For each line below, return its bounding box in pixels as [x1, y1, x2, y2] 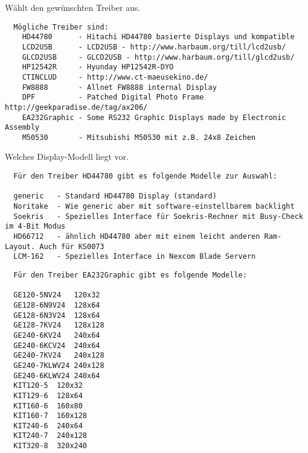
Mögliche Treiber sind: [13, 22, 109, 31]
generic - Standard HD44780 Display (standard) [13, 192, 217, 201]
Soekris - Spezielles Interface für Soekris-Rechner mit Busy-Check [13, 212, 303, 221]
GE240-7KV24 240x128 [13, 351, 104, 360]
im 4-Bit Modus [5, 222, 66, 231]
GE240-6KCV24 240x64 [13, 341, 100, 350]
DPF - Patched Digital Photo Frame [22, 93, 204, 102]
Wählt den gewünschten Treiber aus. [5, 1, 141, 13]
